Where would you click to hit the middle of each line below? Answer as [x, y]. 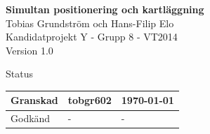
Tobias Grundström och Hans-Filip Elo [90, 23]
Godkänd [31, 118]
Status [19, 74]
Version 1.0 [29, 50]
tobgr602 [90, 100]
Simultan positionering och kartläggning [105, 9]
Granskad [34, 100]
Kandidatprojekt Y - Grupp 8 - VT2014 [92, 37]
